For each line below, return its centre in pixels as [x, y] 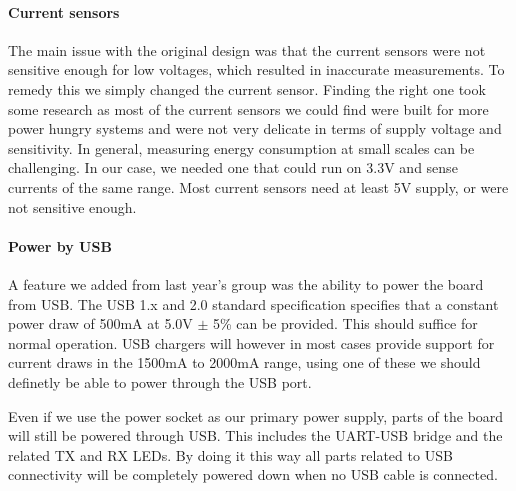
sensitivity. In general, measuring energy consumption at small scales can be [241, 147]
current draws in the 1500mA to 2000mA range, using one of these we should [244, 362]
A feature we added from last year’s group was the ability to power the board [246, 283]
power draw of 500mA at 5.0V [100, 323]
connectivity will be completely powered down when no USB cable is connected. [253, 474]
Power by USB [60, 245]
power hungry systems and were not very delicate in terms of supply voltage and [255, 128]
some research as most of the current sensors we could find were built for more [248, 108]
